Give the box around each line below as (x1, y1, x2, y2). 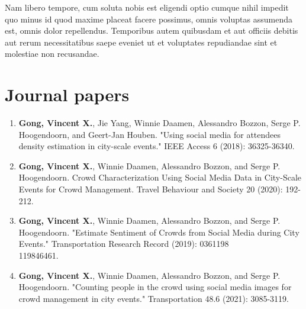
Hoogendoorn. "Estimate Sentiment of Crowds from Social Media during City (18, 226, 299, 238)
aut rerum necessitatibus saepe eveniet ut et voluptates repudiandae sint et (5, 36, 278, 48)
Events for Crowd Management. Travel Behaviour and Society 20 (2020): (18, 183, 283, 195)
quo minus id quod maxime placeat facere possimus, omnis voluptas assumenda (5, 12, 292, 25)
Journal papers (5, 82, 130, 107)
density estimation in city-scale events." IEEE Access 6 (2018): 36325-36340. (18, 140, 295, 152)
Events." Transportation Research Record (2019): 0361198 (18, 237, 229, 250)
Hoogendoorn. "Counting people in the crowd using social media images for (18, 281, 292, 293)
